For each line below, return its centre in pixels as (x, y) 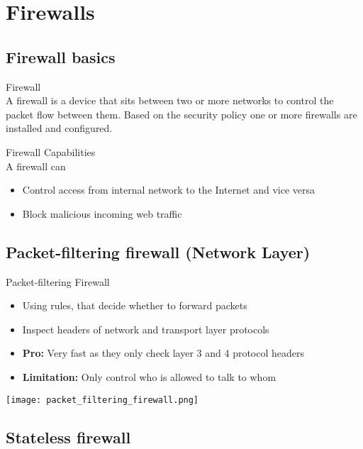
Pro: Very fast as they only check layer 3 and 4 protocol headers (163, 353)
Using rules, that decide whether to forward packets (135, 305)
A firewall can (36, 166)
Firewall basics (61, 56)
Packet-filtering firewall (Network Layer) (158, 251)
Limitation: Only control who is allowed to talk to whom (149, 376)
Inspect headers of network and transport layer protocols (146, 329)
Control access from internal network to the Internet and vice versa (169, 190)
